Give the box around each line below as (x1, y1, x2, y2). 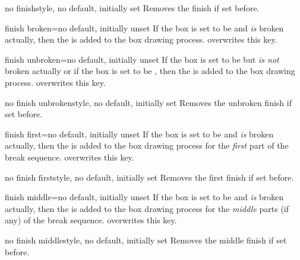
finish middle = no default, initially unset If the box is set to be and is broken (5, 191, 284, 203)
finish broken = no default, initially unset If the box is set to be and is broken (5, 21, 284, 34)
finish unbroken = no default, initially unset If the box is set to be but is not (5, 53, 279, 65)
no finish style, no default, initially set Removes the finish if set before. (5, 2, 260, 14)
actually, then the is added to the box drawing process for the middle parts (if (5, 202, 289, 214)
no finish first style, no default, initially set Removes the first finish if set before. (5, 171, 294, 183)
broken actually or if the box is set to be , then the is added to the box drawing (5, 65, 295, 77)
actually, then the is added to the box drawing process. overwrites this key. (5, 33, 277, 46)
